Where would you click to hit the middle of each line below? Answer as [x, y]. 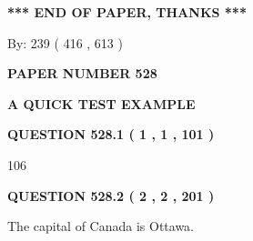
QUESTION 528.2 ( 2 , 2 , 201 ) [111, 195]
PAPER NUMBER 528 [82, 73]
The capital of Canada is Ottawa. [101, 226]
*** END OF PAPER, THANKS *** [127, 12]
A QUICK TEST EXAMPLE [101, 103]
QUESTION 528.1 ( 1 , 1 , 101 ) [111, 134]
